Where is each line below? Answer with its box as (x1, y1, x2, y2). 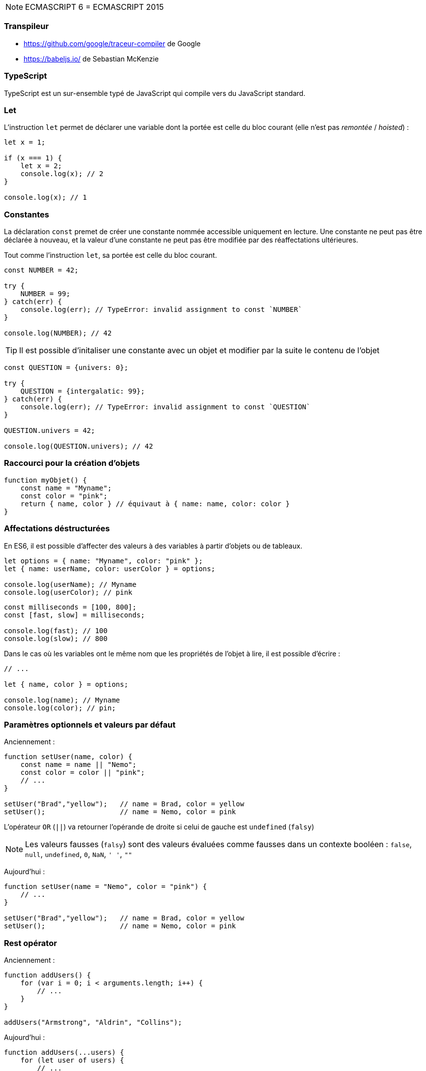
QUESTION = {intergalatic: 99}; (20, 387, 145, 395)
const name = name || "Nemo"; (20, 761, 137, 769)
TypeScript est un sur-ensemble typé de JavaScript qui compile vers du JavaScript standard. (4, 89, 306, 97)
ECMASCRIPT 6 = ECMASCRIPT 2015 (25, 2, 164, 12)
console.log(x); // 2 (20, 170, 104, 178)
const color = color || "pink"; (20, 768, 145, 777)
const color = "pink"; (20, 491, 108, 500)
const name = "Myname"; (20, 484, 112, 492)
